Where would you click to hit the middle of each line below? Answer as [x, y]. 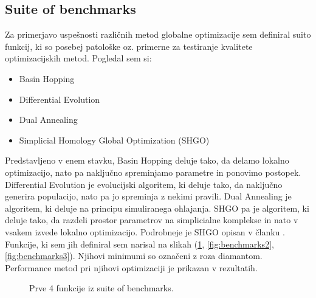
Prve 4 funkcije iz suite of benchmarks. [101, 288]
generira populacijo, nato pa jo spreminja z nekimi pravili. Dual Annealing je [148, 196]
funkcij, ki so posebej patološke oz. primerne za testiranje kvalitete [129, 46]
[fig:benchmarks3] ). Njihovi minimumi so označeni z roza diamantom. [134, 256]
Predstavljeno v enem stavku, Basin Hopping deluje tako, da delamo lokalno [147, 160]
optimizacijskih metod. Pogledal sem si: [78, 58]
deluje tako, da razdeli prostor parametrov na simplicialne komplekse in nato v [152, 220]
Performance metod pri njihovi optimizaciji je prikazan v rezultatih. [131, 267]
